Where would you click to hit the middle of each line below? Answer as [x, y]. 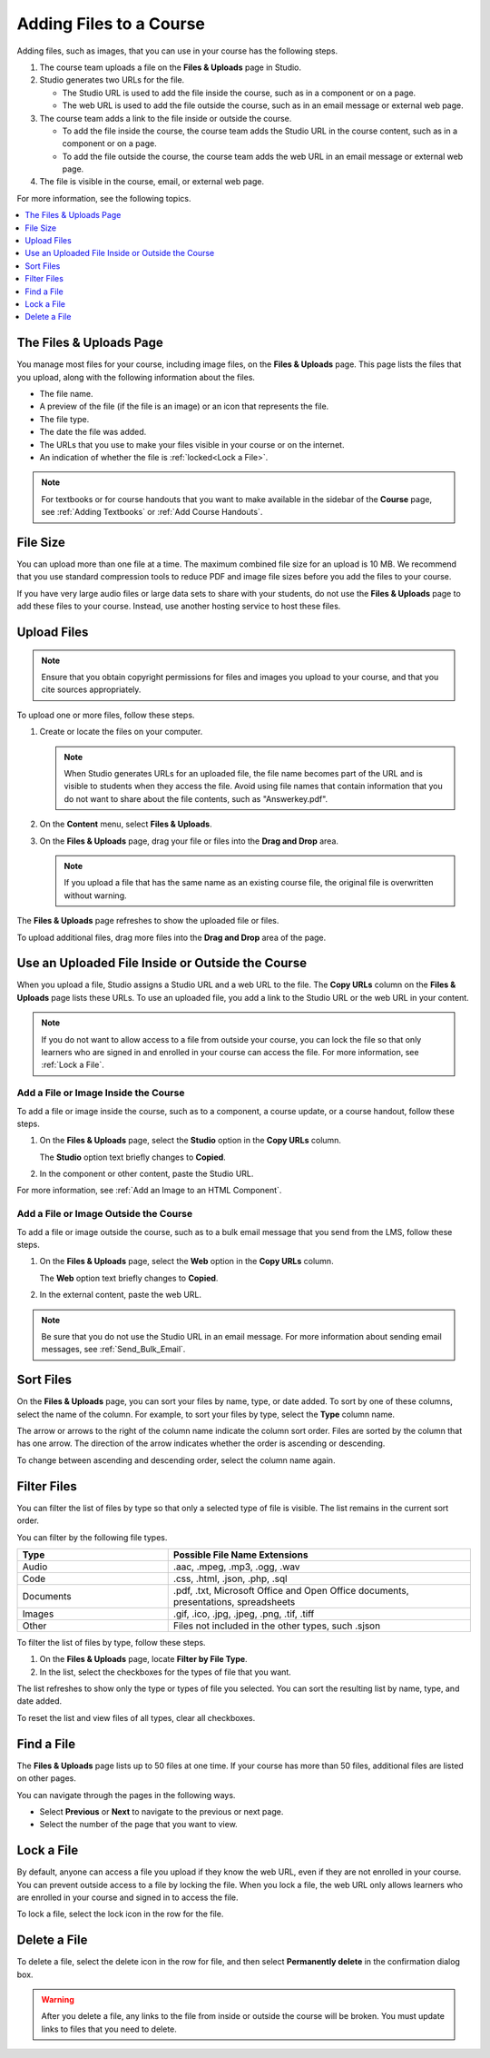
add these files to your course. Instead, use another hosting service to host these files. [179, 606]
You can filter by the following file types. [92, 1537]
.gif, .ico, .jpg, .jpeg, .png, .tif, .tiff [244, 1614]
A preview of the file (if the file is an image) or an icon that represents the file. [184, 406]
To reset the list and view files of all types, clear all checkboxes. [136, 1717]
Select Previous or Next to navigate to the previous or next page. [162, 1811]
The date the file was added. [93, 432]
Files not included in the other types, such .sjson [277, 1626]
